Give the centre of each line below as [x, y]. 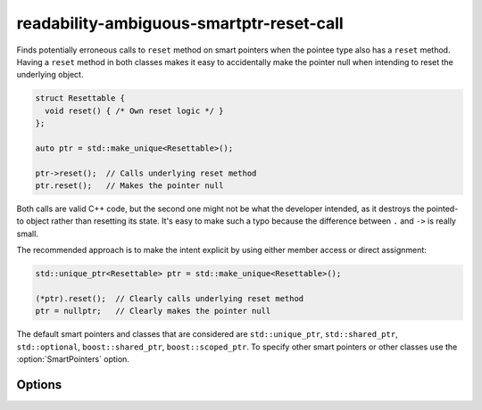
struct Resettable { [80, 98]
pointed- [442, 209]
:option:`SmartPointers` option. [73, 359]
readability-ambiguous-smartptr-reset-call [180, 23]
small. [28, 234]
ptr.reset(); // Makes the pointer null [129, 186]
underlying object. [50, 75]
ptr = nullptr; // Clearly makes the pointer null [153, 311]
